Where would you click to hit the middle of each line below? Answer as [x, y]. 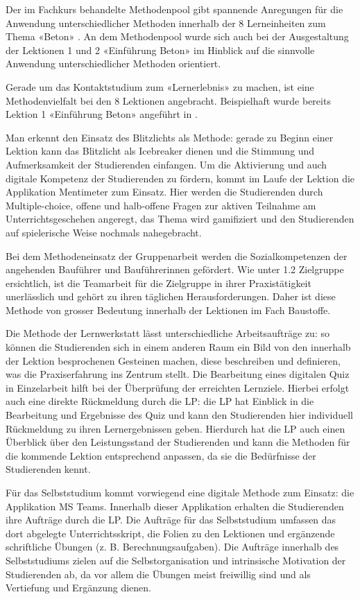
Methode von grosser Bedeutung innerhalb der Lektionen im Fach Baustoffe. [168, 310]
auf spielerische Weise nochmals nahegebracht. [104, 232]
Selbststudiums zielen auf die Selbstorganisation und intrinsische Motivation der [176, 560]
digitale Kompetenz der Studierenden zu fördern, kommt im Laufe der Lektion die [180, 178]
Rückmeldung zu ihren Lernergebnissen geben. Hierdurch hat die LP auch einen [175, 428]
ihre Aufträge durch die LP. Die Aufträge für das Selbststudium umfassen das [171, 520]
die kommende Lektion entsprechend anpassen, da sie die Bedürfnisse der [161, 455]
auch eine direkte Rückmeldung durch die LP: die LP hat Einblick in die [160, 401]
